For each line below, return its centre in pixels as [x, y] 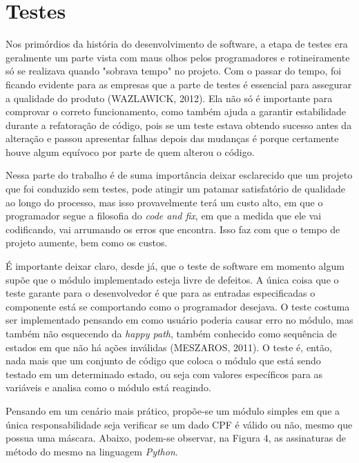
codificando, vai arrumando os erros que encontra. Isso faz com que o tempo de [173, 229]
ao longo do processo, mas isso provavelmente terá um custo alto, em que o [164, 202]
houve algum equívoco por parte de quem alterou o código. [130, 151]
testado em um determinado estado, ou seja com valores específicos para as [164, 374]
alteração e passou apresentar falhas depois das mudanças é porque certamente [172, 138]
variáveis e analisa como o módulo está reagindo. [108, 387]
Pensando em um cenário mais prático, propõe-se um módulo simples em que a [173, 410]
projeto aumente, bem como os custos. [87, 243]
